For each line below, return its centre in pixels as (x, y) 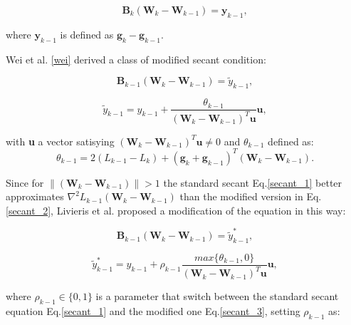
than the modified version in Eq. (251, 196)
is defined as (87, 34)
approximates (35, 196)
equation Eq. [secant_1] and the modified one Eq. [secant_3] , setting (153, 311)
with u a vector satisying (60, 141)
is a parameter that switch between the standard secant (217, 296)
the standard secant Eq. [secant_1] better (253, 182)
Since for (25, 182)
